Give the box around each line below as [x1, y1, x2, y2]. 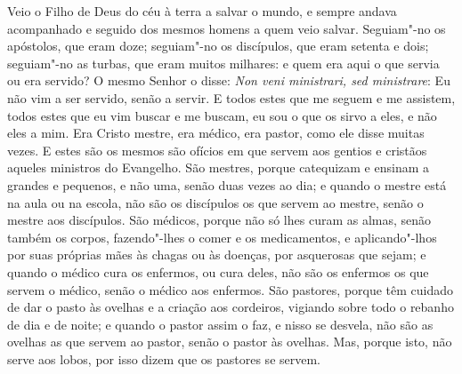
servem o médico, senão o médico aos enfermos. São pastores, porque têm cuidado [7, 280, 454, 298]
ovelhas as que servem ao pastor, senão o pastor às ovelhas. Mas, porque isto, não [7, 332, 452, 351]
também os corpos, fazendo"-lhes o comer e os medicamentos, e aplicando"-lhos [7, 227, 437, 246]
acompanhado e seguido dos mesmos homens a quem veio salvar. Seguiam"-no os [7, 19, 446, 37]
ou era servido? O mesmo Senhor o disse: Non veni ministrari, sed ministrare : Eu [7, 71, 450, 90]
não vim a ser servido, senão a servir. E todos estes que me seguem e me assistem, [7, 88, 456, 107]
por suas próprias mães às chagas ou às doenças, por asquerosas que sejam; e [7, 245, 426, 264]
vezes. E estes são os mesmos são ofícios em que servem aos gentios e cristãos [7, 140, 427, 159]
